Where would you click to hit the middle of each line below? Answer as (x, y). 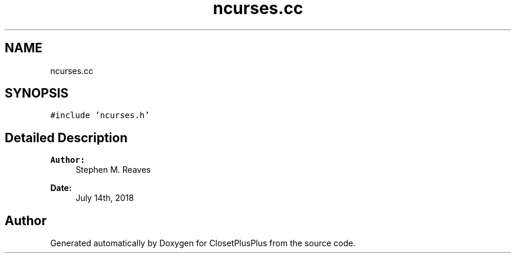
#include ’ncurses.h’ (100, 115)
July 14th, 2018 (105, 198)
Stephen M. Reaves (113, 170)
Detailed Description (66, 138)
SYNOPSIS (37, 93)
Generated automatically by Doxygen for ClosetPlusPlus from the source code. (203, 243)
